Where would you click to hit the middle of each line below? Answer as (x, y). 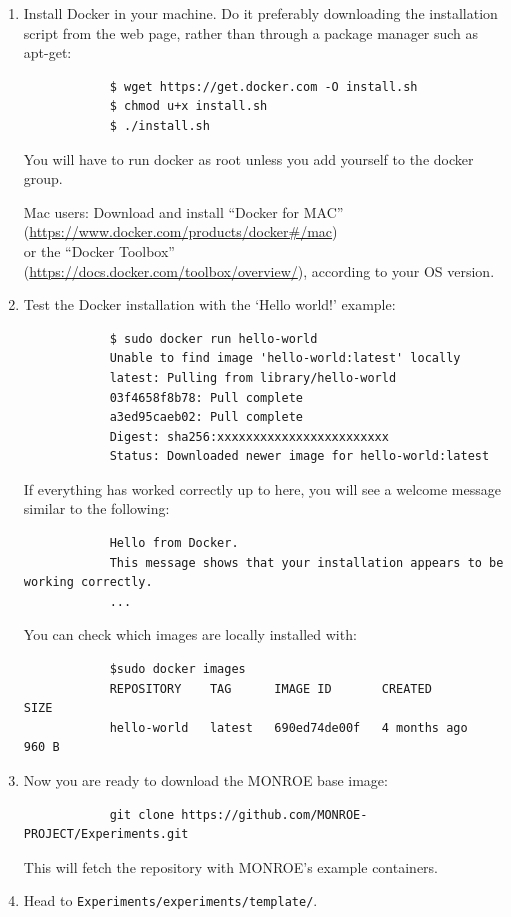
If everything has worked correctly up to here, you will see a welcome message (262, 488)
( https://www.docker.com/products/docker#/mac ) (180, 231)
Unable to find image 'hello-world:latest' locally (285, 358)
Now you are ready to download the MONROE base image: (205, 780)
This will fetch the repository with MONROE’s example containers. (230, 866)
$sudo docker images (177, 669)
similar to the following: (96, 508)
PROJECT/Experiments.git (106, 834)
